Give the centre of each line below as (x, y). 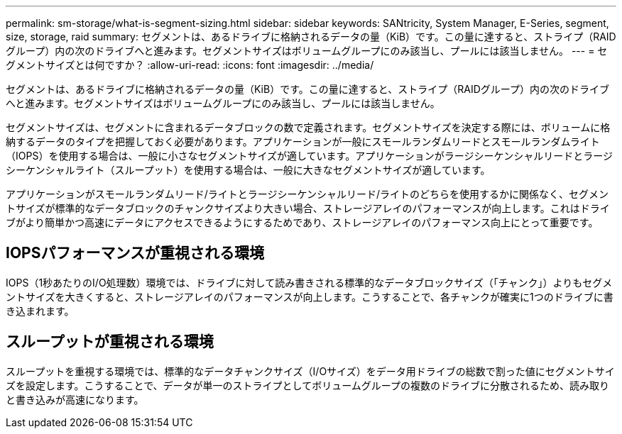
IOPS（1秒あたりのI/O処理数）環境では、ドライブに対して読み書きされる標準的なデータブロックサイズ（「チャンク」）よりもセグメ (309, 282)
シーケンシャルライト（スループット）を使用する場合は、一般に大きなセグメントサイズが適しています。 (248, 170)
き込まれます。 (40, 311)
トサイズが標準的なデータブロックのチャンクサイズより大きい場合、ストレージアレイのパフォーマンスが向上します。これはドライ (308, 208)
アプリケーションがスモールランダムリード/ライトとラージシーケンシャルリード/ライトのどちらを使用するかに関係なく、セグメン (307, 194)
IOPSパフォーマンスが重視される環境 (135, 253)
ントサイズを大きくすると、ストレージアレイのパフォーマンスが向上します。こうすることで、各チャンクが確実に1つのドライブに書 (310, 296)
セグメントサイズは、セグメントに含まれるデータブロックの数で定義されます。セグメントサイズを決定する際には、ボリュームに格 (308, 127)
